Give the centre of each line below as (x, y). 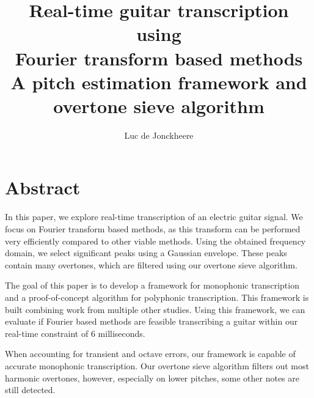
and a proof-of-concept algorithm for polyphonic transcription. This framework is (157, 297)
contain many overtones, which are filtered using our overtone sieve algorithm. (151, 264)
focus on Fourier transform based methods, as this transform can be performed (153, 229)
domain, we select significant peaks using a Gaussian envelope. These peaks (146, 253)
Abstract (43, 187)
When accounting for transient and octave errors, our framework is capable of (150, 354)
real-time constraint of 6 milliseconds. (75, 333)
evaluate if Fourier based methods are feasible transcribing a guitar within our (152, 321)
